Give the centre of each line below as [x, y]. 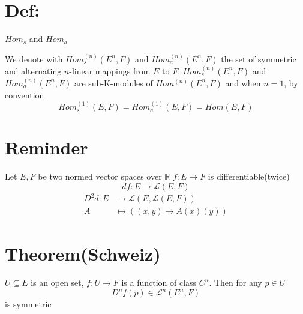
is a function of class [159, 282]
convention [25, 95]
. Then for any [235, 282]
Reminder [46, 147]
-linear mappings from [110, 71]
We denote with [34, 59]
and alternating [33, 71]
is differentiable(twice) [249, 176]
